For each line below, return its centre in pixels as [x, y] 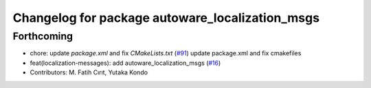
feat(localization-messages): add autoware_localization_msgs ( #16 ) [125, 63]
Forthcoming [43, 36]
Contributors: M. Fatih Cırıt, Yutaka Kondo [89, 72]
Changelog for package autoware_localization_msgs [166, 18]
